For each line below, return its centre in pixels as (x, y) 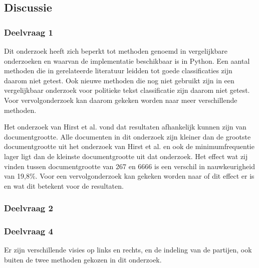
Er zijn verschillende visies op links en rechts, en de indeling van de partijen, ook (128, 250)
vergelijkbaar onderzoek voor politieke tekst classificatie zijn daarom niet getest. (127, 90)
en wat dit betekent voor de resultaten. (64, 185)
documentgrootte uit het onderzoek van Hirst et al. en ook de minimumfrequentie (129, 146)
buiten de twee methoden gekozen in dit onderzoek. (83, 259)
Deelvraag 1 (29, 32)
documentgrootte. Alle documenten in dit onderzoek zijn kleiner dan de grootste (127, 136)
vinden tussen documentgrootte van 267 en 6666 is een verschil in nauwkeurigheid (129, 166)
